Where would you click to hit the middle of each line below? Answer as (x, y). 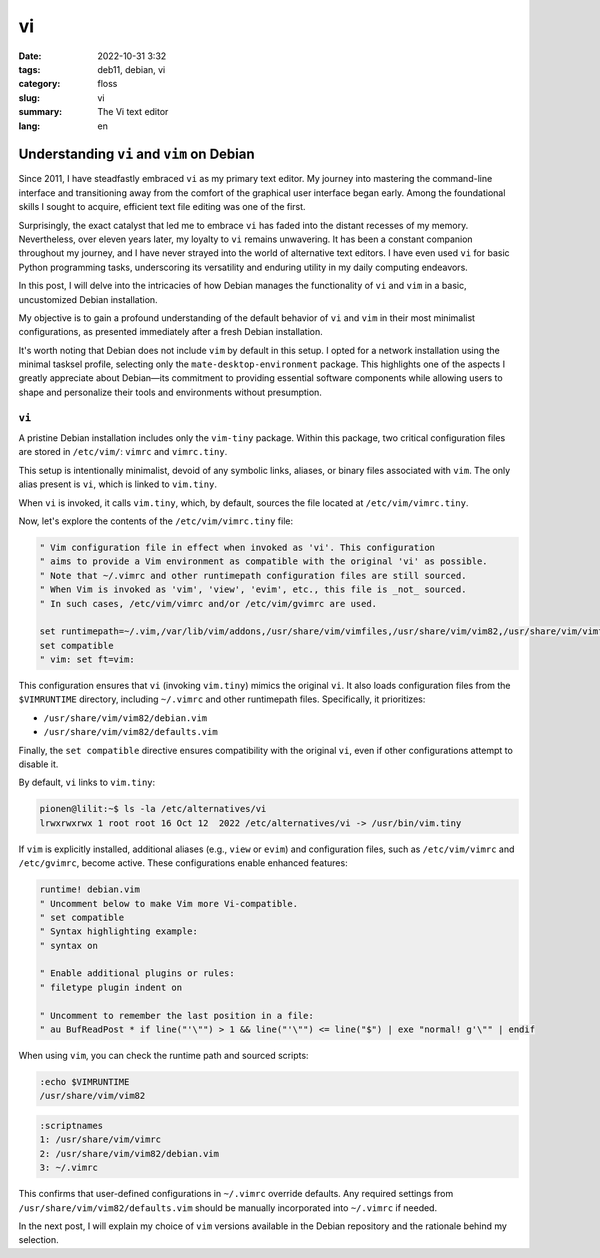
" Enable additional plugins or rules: (137, 973)
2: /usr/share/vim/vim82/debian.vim (129, 1153)
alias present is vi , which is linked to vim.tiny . (117, 484)
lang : (29, 126)
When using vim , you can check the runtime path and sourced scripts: (163, 1056)
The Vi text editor (133, 112)
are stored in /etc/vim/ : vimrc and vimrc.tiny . (123, 452)
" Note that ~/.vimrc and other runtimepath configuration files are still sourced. (253, 575)
